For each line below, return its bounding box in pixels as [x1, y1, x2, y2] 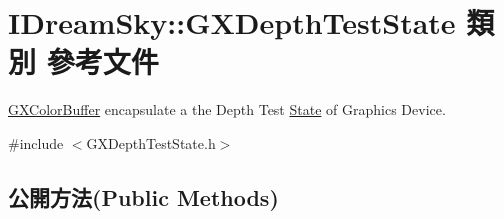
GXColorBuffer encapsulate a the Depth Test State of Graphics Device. [8, 99, 446, 120]
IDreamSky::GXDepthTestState [8, 2, 456, 43]
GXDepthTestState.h [86, 132, 216, 153]
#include [8, 132, 64, 153]
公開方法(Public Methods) [8, 181, 279, 212]
